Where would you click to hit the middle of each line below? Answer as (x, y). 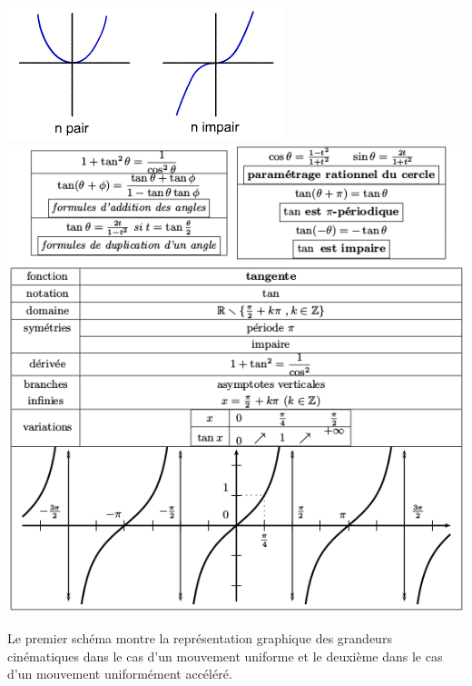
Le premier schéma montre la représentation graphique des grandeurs (200, 638)
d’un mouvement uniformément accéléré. (120, 674)
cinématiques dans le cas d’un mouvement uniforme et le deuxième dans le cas (225, 656)
